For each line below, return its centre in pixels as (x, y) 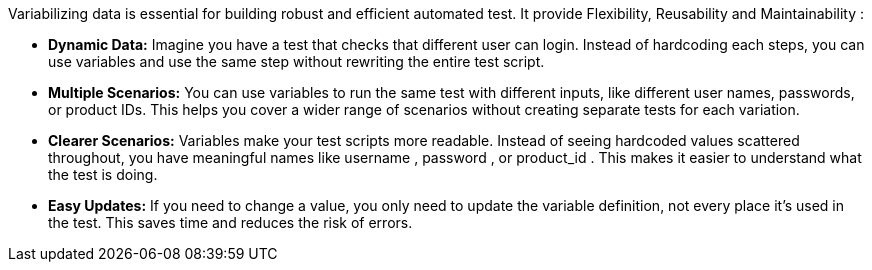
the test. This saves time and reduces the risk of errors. (230, 222)
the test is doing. (103, 174)
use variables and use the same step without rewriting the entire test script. (296, 61)
